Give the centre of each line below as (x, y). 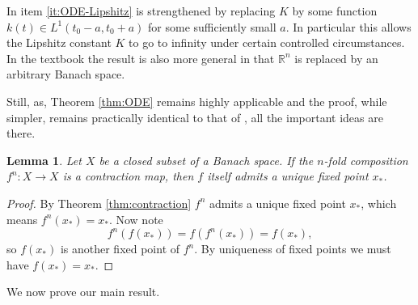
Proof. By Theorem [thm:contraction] (99, 203)
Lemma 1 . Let (44, 160)
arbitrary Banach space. (66, 74)
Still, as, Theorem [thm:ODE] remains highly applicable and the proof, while (197, 101)
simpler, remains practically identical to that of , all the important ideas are (195, 117)
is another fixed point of (120, 249)
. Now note (136, 219)
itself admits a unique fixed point (288, 176)
